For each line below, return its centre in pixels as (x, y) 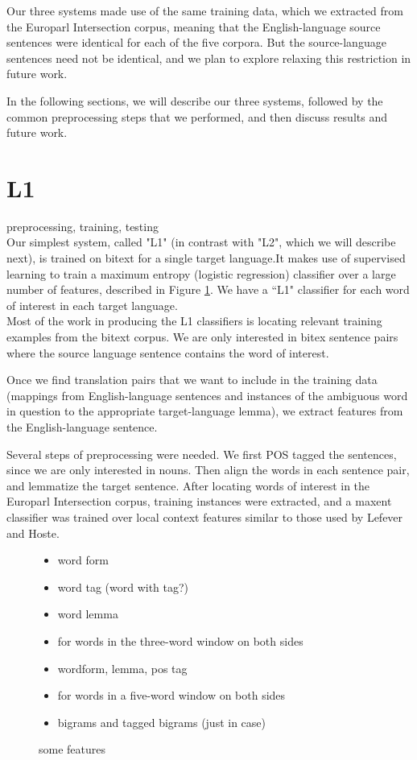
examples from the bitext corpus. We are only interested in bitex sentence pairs (202, 337)
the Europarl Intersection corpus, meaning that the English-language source (194, 26)
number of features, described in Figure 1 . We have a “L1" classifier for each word (208, 289)
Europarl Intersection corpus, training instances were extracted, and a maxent (199, 501)
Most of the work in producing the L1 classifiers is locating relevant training (194, 321)
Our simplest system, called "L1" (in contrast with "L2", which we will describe (201, 242)
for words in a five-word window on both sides (171, 695)
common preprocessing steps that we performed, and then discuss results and (197, 116)
